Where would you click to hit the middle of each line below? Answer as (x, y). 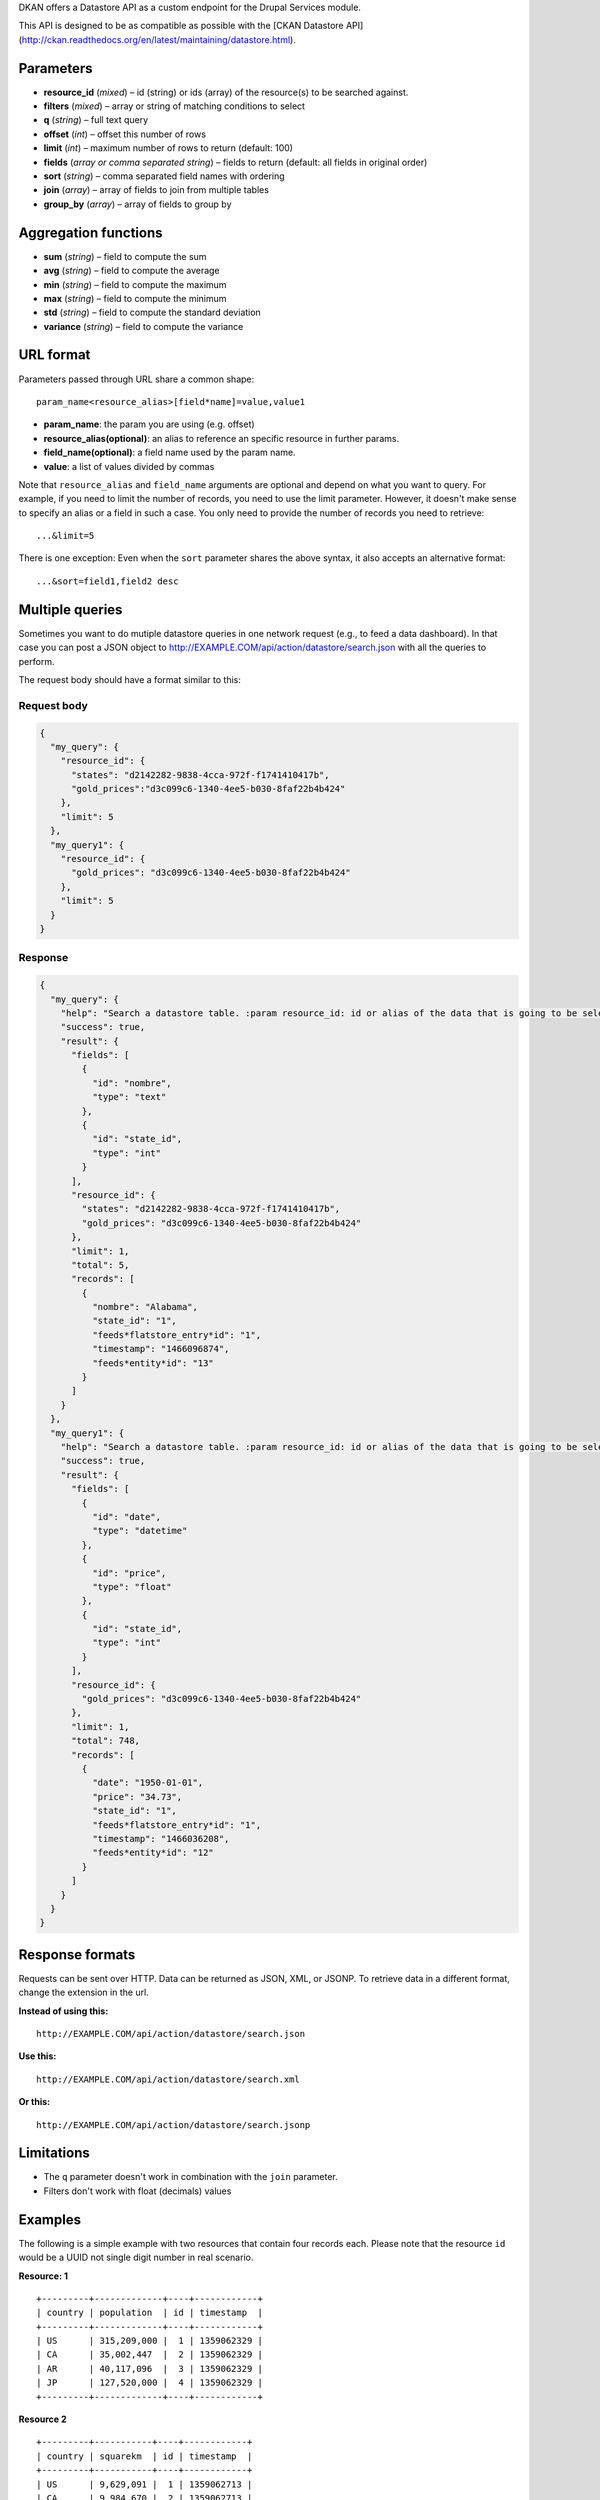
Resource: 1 (43, 2276)
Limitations (54, 2153)
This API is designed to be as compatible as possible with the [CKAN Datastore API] (191, 26)
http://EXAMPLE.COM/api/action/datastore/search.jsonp (173, 2124)
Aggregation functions (91, 232)
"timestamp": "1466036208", (160, 1838)
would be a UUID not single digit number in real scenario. (136, 2257)
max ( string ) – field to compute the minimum (135, 298)
